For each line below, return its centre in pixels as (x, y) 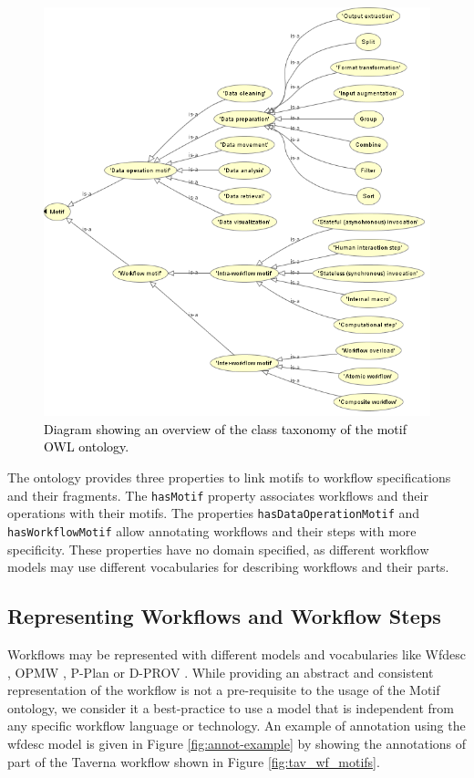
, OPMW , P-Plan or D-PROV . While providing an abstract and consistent (221, 672)
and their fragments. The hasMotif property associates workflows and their (218, 495)
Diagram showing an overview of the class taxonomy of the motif (225, 428)
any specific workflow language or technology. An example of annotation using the (237, 726)
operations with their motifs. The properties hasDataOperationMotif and (214, 513)
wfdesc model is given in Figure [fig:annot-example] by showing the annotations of (237, 743)
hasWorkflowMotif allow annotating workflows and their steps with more (212, 530)
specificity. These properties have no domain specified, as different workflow (218, 549)
